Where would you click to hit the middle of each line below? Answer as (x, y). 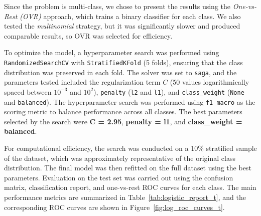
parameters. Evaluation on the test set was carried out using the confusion (119, 177)
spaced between (28, 91)
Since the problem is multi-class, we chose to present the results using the (117, 6)
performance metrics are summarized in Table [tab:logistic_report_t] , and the (125, 197)
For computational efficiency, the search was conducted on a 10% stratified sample (130, 148)
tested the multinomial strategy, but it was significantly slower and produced (122, 26)
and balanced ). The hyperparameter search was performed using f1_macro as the (130, 101)
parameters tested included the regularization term (82, 82)
